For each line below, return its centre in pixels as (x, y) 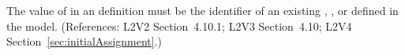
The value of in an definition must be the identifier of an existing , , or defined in (202, 10)
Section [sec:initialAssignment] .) (84, 41)
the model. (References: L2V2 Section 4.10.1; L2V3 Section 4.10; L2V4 (179, 26)
